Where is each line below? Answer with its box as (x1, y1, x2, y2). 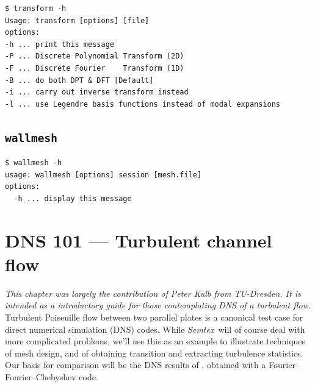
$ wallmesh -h (5, 158, 62, 168)
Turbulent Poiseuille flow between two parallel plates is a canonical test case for (5, 311, 303, 323)
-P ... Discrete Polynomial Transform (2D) (5, 52, 184, 61)
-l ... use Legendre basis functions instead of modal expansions (5, 99, 281, 108)
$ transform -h (5, 4, 67, 13)
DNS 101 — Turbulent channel (5, 227, 272, 252)
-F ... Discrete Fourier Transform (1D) (5, 63, 184, 73)
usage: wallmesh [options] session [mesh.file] (5, 170, 202, 179)
